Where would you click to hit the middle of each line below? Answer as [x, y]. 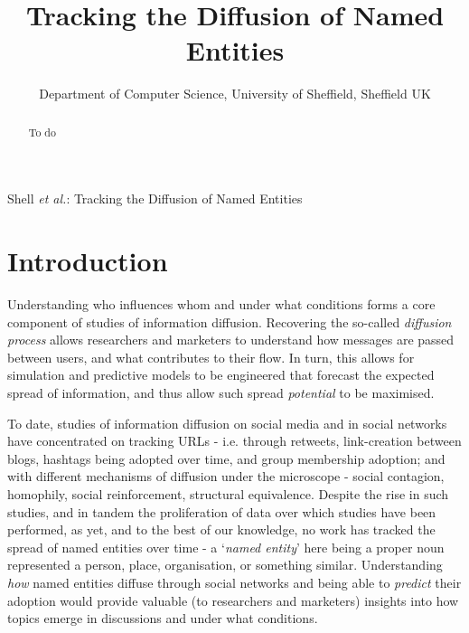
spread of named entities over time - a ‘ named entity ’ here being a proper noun [226, 547]
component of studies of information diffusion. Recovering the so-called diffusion [230, 321]
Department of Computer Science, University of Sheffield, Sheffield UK [235, 94]
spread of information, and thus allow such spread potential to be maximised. [221, 393]
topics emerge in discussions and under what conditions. [163, 618]
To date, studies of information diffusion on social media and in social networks [227, 423]
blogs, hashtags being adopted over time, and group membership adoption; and [226, 458]
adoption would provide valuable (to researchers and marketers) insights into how [233, 600]
